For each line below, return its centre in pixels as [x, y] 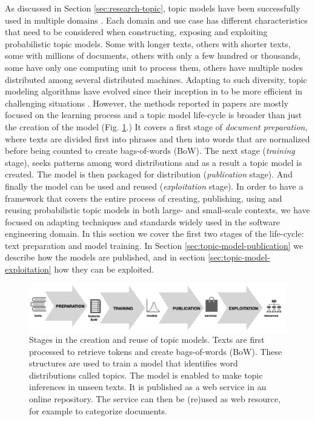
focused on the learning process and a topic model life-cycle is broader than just [154, 115]
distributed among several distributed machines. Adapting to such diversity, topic [156, 79]
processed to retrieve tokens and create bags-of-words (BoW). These [156, 351]
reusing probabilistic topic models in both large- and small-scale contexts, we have [157, 210]
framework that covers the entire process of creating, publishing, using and [144, 198]
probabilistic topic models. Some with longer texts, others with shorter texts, [148, 43]
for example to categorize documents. [98, 410]
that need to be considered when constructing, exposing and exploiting [136, 32]
